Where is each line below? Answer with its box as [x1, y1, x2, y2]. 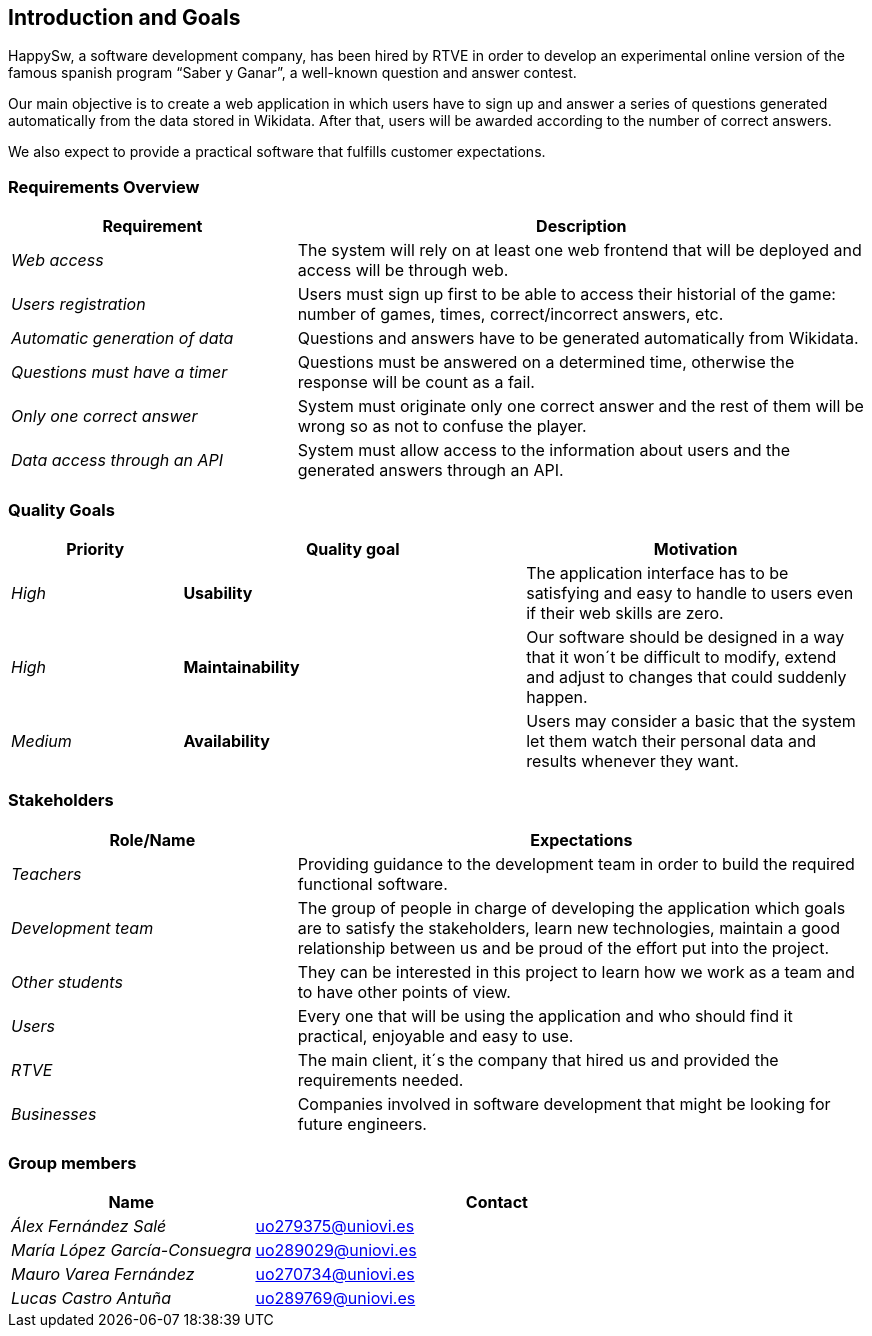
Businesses [11, 1103, 97, 1124]
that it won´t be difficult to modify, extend [526, 646, 837, 667]
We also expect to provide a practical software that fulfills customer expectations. [8, 143, 546, 161]
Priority [66, 538, 125, 559]
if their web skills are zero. [526, 602, 724, 623]
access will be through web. [297, 260, 509, 281]
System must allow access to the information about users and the [297, 440, 791, 461]
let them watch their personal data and [526, 730, 817, 751]
